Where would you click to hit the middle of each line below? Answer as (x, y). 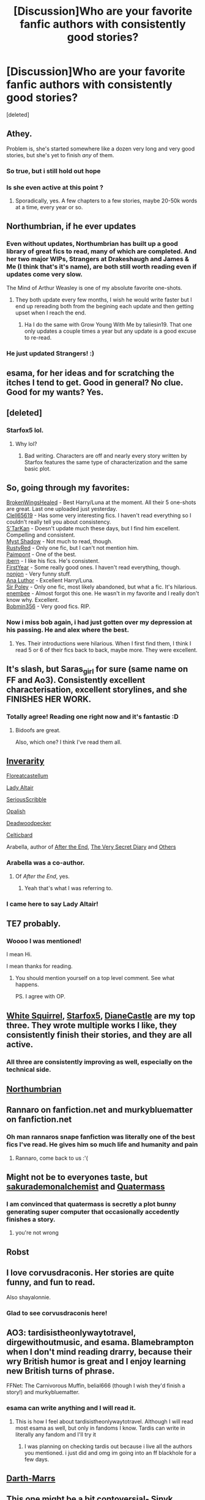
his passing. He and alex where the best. (68, 630)
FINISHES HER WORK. (49, 700)
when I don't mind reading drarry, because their (99, 1352)
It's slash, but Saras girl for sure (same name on (97, 670)
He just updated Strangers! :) (50, 353)
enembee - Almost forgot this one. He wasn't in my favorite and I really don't (103, 593)
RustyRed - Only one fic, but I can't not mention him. (73, 548)
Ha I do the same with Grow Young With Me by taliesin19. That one (108, 324)
